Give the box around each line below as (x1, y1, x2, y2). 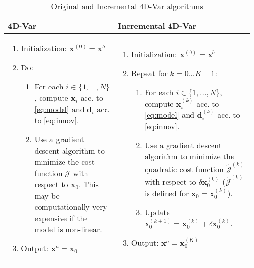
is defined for (144, 187, 189, 199)
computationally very (34, 201, 107, 212)
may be (34, 190, 60, 201)
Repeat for (131, 67, 168, 79)
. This (78, 179, 99, 190)
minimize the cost (34, 156, 95, 167)
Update (144, 206, 170, 218)
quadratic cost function (144, 163, 224, 175)
